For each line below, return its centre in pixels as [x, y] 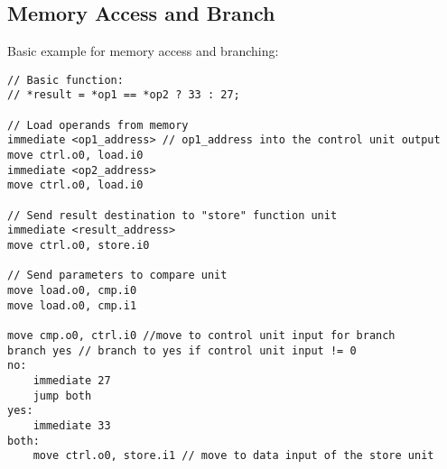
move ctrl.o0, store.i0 [79, 246]
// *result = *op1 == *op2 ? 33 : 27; [124, 95]
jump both [62, 395]
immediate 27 [72, 380]
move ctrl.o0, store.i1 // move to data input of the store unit [233, 456]
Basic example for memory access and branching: [143, 51]
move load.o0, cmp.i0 [72, 290]
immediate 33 [72, 425]
